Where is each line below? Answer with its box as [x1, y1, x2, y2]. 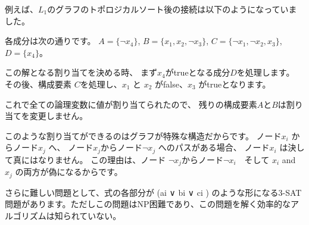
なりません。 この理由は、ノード [38, 153, 166, 165]
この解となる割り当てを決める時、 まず [5, 66, 157, 79]
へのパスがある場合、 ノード [158, 141, 270, 154]
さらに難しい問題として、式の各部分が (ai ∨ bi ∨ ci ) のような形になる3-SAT [5, 186, 302, 198]
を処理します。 [236, 66, 295, 79]
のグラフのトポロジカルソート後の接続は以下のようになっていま [47, 3, 297, 15]
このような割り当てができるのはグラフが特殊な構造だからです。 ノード [5, 129, 282, 142]
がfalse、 [155, 77, 188, 90]
